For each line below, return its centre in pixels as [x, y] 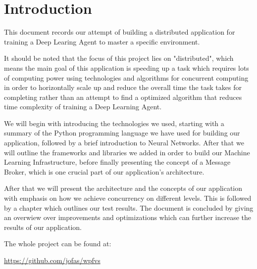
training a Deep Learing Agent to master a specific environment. [102, 41]
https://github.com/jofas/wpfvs [52, 260]
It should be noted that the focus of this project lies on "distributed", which [119, 58]
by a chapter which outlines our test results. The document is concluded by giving [129, 207]
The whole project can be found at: [58, 244]
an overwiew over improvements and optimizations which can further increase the [128, 217]
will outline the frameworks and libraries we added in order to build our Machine [127, 152]
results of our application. [43, 227]
